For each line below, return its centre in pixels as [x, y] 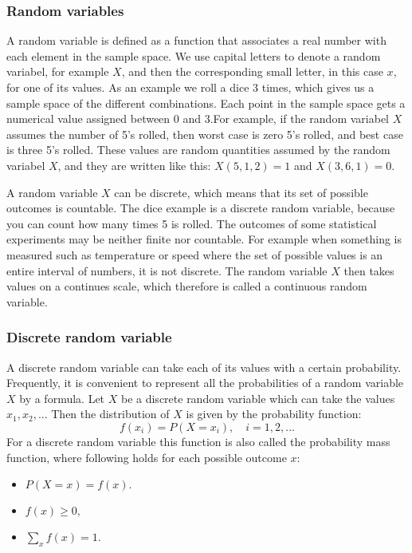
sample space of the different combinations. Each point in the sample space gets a [206, 103]
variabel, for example [58, 71]
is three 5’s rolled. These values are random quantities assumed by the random [198, 150]
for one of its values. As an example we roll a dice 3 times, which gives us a [190, 87]
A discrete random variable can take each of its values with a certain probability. [204, 367]
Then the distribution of [110, 414]
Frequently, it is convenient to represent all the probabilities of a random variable [205, 383]
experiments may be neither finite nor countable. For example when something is [204, 239]
